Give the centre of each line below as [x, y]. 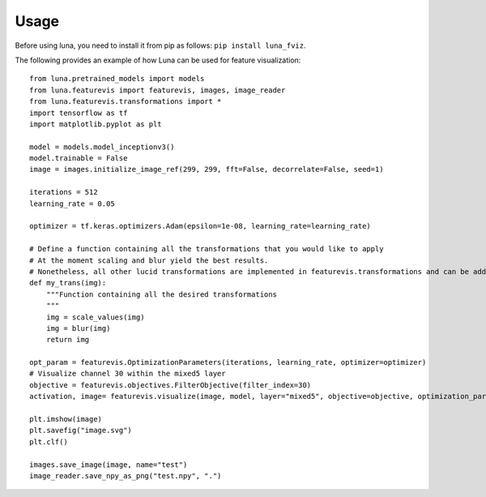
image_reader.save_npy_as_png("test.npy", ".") [126, 476]
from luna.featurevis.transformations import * [126, 102]
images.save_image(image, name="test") [109, 465]
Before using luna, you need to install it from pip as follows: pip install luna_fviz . [160, 45]
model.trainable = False [79, 159]
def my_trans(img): [68, 283]
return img [68, 340]
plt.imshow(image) [66, 419]
